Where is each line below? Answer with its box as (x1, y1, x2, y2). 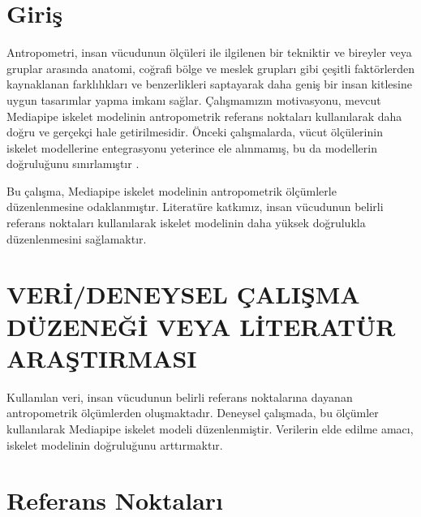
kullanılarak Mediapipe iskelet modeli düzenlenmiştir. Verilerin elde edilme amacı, (6, 420, 414, 437)
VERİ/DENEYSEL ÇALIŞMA (6, 278, 360, 311)
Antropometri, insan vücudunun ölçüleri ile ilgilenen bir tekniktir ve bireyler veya (6, 44, 412, 61)
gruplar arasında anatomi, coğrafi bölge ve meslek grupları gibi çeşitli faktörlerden (6, 59, 415, 76)
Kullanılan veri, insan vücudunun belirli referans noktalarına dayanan (6, 388, 353, 405)
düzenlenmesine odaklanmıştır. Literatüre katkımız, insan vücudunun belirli (6, 198, 384, 215)
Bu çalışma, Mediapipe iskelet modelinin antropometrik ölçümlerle (6, 182, 337, 199)
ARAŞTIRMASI (6, 341, 197, 374)
